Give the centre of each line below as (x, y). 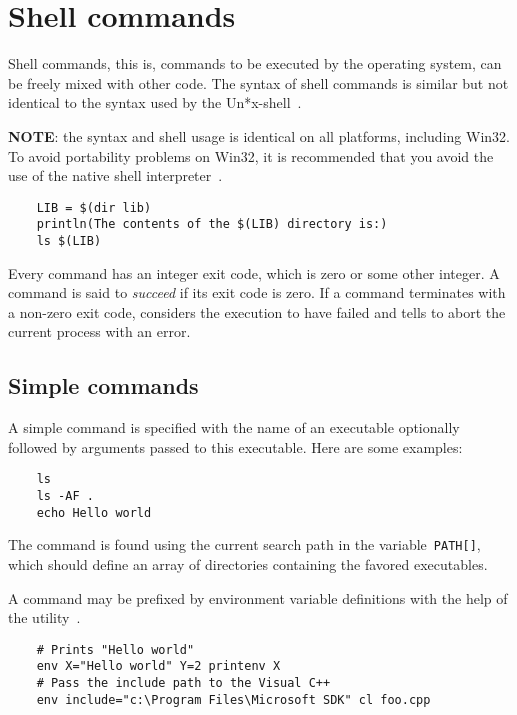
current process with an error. (99, 331)
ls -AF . (65, 496)
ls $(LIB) (69, 241)
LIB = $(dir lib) (94, 207)
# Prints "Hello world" (115, 649)
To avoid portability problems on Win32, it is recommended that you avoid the (251, 155)
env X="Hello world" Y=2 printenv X (158, 666)
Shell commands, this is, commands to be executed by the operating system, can (255, 63)
